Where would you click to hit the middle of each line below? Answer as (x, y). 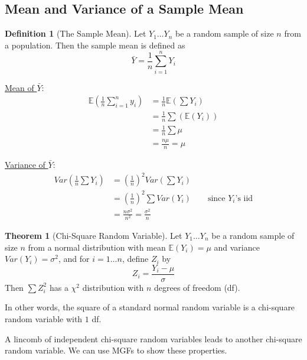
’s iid (244, 198)
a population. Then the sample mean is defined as (95, 45)
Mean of (19, 87)
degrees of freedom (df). (197, 287)
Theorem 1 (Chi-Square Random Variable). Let (94, 235)
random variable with (44, 318)
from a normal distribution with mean (97, 247)
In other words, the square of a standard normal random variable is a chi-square (150, 307)
